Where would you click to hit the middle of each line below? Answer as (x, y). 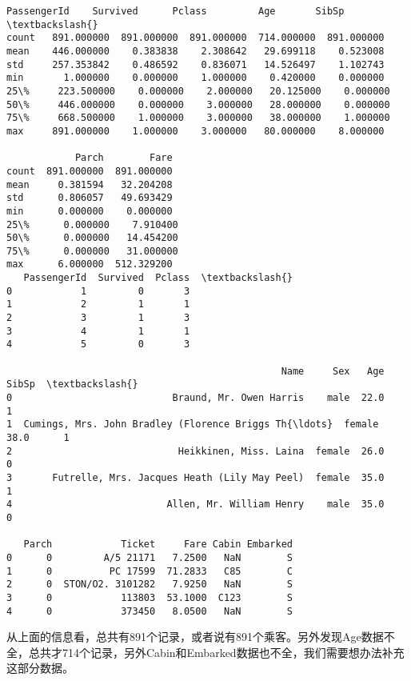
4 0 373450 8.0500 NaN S (150, 611)
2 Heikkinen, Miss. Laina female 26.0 (196, 451)
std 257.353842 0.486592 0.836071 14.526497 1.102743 (196, 64)
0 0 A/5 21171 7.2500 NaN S (150, 557)
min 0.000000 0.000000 (90, 211)
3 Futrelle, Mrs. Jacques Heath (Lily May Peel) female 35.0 (196, 477)
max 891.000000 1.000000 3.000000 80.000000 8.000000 (196, 131)
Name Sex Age (333, 371)
